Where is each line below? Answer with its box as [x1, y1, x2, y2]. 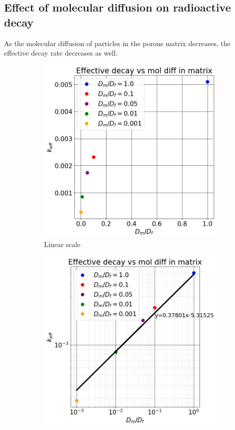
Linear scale [44, 239, 80, 250]
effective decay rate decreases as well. [4, 48, 118, 58]
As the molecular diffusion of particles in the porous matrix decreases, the [4, 38, 230, 48]
